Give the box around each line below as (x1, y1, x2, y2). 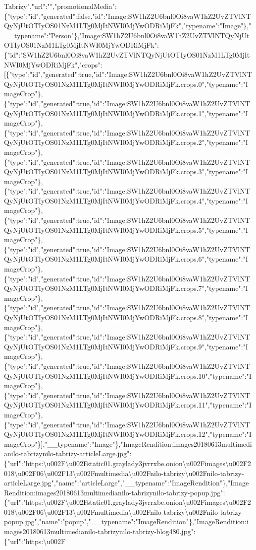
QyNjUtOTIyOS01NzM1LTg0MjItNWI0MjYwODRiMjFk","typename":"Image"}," (4, 20, 252, 31)
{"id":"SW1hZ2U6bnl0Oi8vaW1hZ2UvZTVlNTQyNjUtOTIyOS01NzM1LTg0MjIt (4, 49, 250, 60)
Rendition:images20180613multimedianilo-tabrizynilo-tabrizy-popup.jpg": (4, 487, 225, 497)
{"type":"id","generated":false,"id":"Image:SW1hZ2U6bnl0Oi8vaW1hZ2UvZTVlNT (4, 10, 251, 21)
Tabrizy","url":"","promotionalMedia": (4, 1, 117, 11)
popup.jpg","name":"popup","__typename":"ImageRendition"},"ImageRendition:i (4, 516, 249, 527)
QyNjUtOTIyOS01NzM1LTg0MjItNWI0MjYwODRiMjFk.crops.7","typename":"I (4, 283, 248, 293)
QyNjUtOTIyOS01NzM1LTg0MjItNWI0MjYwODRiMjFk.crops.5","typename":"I (4, 224, 248, 235)
